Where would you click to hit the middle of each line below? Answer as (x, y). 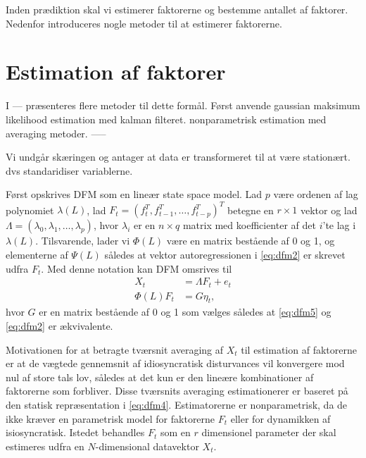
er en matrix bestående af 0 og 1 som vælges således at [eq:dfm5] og (185, 312)
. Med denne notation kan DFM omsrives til (137, 268)
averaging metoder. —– (56, 133)
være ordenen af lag (316, 194)
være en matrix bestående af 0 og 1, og (251, 241)
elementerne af (37, 254)
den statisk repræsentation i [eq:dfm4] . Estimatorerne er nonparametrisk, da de (177, 405)
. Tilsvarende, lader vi (83, 241)
